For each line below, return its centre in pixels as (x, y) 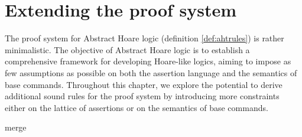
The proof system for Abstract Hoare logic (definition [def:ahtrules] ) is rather (144, 38)
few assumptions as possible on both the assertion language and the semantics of (151, 72)
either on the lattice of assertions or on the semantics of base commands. (137, 107)
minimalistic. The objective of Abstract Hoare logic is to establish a (127, 49)
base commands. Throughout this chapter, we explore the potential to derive (144, 84)
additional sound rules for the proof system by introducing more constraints (142, 96)
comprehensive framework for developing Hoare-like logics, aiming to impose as (148, 61)
